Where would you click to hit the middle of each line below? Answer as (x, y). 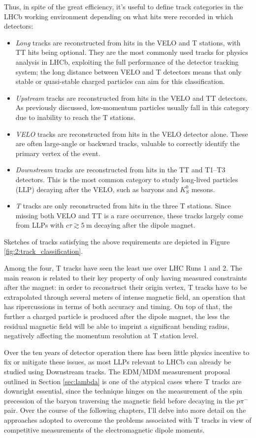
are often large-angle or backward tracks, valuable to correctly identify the (128, 143)
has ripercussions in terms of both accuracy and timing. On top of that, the (118, 306)
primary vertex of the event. (58, 153)
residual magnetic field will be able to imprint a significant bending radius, (117, 326)
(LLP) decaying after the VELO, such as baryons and (96, 189)
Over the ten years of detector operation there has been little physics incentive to (127, 352)
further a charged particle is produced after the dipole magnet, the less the (117, 316)
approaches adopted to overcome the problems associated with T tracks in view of (128, 419)
